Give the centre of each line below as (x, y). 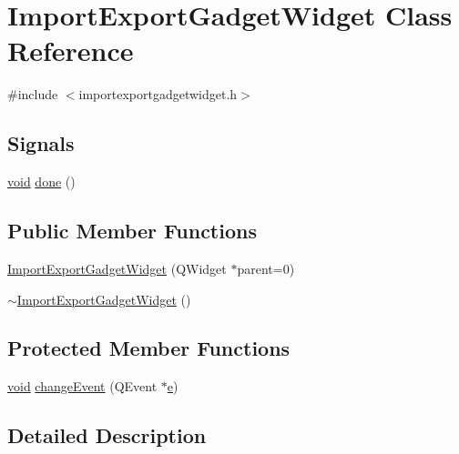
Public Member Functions (132, 231)
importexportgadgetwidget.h (158, 94)
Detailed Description (107, 435)
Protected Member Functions (149, 348)
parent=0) (266, 268)
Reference (71, 50)
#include (33, 94)
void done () (41, 182)
